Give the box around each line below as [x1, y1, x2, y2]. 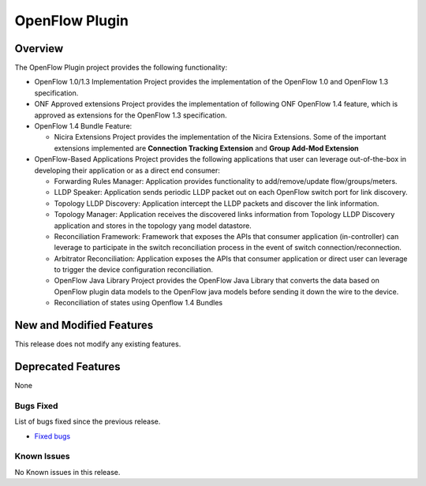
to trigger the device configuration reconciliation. [54, 265, 213, 275]
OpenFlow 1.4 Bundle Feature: [34, 121, 133, 131]
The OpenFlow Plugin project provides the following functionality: [14, 63, 228, 73]
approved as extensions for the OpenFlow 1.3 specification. [34, 110, 227, 120]
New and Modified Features [14, 319, 154, 332]
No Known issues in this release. [14, 467, 121, 477]
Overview [14, 42, 64, 55]
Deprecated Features [14, 360, 121, 373]
